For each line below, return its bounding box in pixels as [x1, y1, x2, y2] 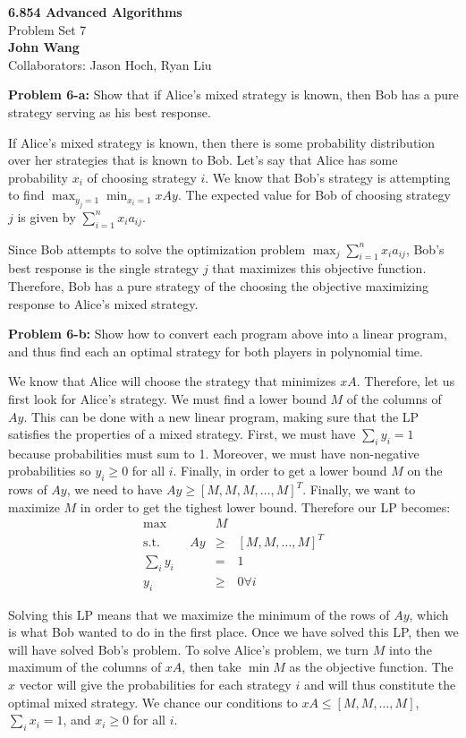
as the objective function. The [289, 657, 453, 676]
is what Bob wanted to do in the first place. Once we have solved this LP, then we [8, 622, 459, 641]
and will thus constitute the [303, 675, 456, 694]
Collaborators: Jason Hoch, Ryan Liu [8, 55, 212, 73]
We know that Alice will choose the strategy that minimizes [8, 372, 336, 390]
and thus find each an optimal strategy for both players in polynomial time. [8, 341, 423, 360]
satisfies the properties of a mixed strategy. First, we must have [8, 425, 356, 443]
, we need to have [66, 480, 163, 499]
